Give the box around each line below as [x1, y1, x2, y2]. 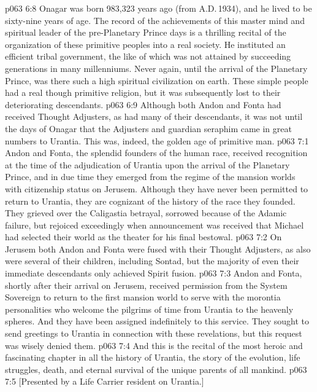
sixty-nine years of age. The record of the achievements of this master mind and [5, 14, 305, 26]
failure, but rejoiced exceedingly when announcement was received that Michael [5, 218, 304, 231]
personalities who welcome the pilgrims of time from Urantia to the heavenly [5, 302, 294, 315]
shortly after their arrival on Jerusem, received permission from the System [5, 278, 288, 291]
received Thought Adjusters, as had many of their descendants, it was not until [5, 110, 303, 123]
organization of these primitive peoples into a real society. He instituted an [5, 37, 286, 50]
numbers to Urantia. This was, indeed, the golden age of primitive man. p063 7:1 [5, 134, 309, 147]
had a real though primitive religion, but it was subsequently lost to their [5, 86, 281, 99]
